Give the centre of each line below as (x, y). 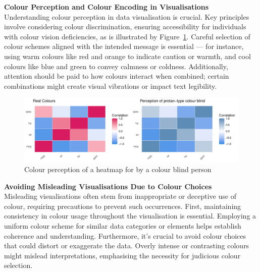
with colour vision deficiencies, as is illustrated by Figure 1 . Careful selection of (127, 36)
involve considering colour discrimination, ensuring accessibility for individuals (125, 26)
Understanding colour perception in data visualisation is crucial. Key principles (127, 16)
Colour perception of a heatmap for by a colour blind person (118, 169)
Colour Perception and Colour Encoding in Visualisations (107, 7)
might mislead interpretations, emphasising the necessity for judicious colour (122, 255)
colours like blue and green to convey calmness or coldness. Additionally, (116, 66)
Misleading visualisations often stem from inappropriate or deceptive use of (120, 196)
